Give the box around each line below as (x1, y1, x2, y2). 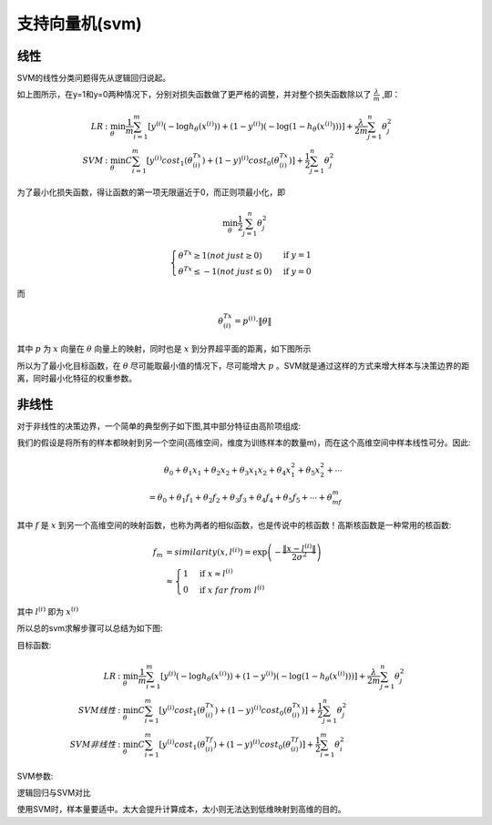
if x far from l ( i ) (199, 583, 265, 596)
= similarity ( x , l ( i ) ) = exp (165, 545, 268, 557)
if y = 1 (282, 250, 312, 260)
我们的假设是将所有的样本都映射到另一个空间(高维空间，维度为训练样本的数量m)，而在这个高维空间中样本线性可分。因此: (16, 437, 471, 448)
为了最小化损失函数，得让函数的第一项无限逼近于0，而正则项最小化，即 (16, 187, 286, 198)
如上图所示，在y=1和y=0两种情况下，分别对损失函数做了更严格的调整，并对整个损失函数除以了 (16, 89, 372, 100)
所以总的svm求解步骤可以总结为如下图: (16, 623, 163, 634)
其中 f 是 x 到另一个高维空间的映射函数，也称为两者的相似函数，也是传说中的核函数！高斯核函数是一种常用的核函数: (16, 520, 452, 531)
